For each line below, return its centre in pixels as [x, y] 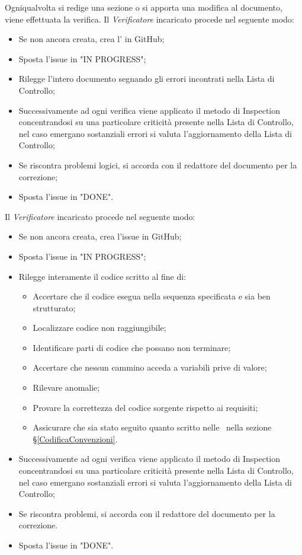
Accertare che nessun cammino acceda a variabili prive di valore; [150, 367]
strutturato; [54, 307]
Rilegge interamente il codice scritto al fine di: [102, 276]
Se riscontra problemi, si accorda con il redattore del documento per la [147, 513]
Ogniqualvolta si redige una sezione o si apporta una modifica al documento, [144, 7]
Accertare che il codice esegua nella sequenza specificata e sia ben [152, 296]
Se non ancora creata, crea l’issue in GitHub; [100, 236]
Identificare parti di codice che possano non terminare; [132, 347]
